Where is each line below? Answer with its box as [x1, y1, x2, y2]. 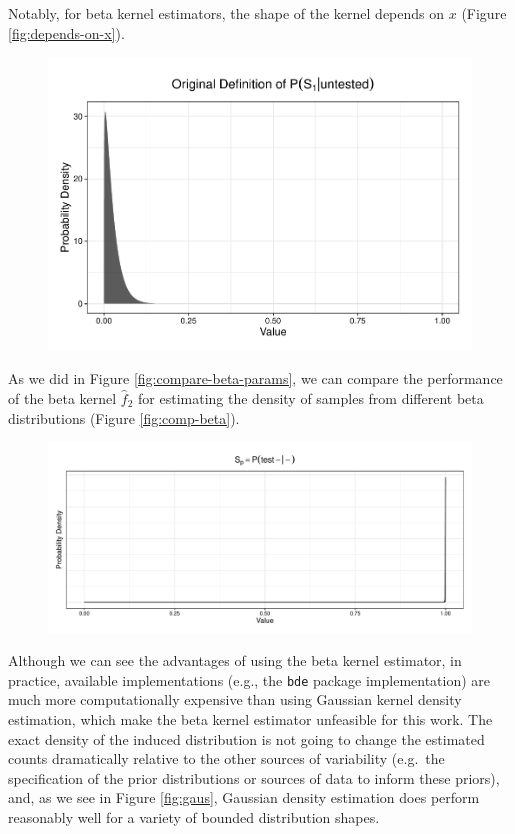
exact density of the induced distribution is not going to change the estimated [8, 728, 485, 749]
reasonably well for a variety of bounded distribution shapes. [8, 806, 380, 827]
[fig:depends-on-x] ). [8, 22, 125, 43]
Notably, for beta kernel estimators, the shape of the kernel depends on [8, 3, 445, 23]
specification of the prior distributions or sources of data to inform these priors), [8, 767, 500, 788]
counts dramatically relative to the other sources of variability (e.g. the [8, 748, 445, 769]
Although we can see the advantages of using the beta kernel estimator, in [8, 650, 462, 671]
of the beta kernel [8, 387, 117, 408]
